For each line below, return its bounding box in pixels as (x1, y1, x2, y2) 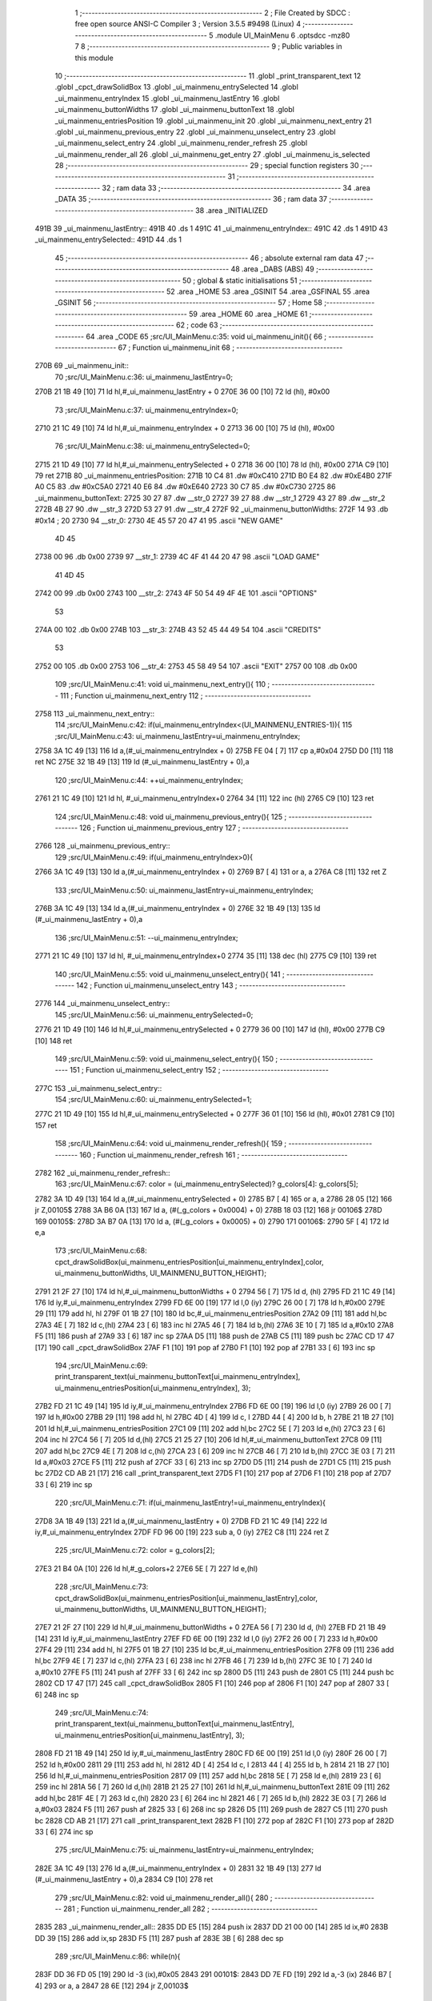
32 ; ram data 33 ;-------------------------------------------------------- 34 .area (102, 182, 371, 192)
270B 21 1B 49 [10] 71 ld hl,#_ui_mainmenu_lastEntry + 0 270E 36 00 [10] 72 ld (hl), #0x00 (34, 387, 330, 396)
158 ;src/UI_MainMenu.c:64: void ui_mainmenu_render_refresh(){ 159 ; (54, 1139, 287, 1149)
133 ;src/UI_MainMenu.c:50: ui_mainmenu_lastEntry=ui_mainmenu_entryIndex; (54, 885, 314, 895)
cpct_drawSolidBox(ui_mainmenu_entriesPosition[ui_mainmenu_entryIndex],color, (54, 1257, 324, 1266)
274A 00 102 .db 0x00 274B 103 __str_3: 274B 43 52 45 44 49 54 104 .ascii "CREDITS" (34, 624, 322, 634)
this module (74, 53, 114, 62)
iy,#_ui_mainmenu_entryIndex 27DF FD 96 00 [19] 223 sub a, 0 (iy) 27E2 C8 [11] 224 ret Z (34, 1527, 330, 1537)
